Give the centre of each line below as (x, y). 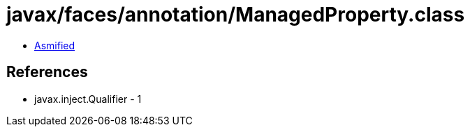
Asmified (55, 45)
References (47, 72)
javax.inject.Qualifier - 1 (88, 99)
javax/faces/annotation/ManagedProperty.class (236, 15)
